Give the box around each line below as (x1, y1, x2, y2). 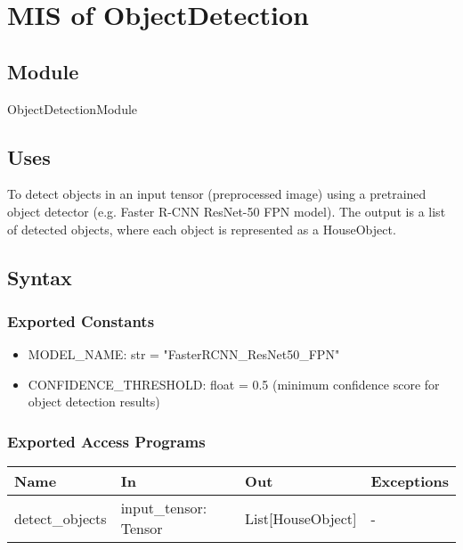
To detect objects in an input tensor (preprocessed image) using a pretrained (7, 185, 426, 203)
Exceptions (370, 471, 449, 492)
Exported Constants (7, 309, 155, 332)
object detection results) (28, 392, 160, 411)
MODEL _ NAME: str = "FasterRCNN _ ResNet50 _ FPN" (28, 345, 340, 364)
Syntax (7, 263, 72, 291)
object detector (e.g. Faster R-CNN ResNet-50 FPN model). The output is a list (7, 201, 446, 220)
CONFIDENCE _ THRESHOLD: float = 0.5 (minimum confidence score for (28, 374, 440, 393)
